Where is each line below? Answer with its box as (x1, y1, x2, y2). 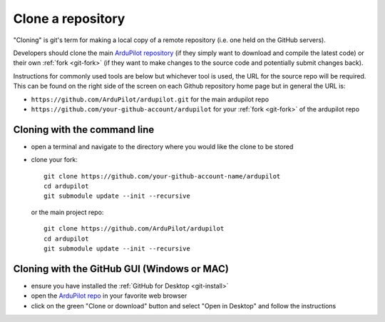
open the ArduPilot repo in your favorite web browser (31, 291, 188, 300)
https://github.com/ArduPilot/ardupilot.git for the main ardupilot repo (31, 95, 269, 104)
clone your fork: (31, 156, 78, 164)
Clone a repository (13, 11, 125, 26)
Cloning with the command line (13, 124, 155, 136)
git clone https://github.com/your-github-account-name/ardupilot (43, 172, 281, 180)
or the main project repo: (31, 208, 104, 216)
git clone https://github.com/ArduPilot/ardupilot (43, 225, 225, 233)
